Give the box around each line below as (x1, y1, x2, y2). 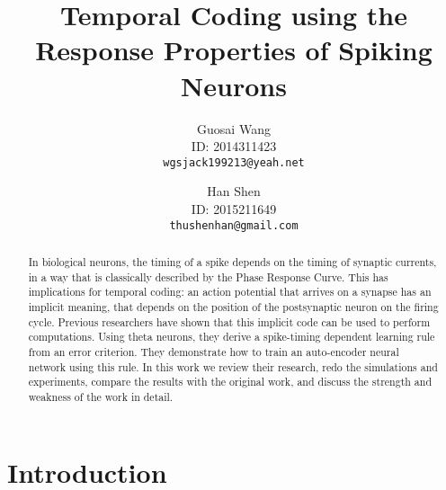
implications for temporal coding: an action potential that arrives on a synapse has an (28, 284, 432, 299)
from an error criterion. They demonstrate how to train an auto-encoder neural (28, 343, 399, 359)
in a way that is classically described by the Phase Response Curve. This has (28, 269, 388, 284)
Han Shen (207, 182, 261, 200)
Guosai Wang (197, 119, 271, 138)
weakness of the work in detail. (28, 388, 174, 404)
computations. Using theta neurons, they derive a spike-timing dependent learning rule (28, 329, 435, 344)
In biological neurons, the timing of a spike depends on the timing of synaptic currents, (28, 254, 437, 269)
